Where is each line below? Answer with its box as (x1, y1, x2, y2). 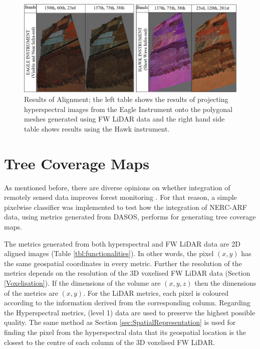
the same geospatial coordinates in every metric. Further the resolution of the (4, 258, 242, 268)
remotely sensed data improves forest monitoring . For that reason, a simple (4, 192, 237, 202)
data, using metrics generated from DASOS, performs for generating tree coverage (4, 211, 256, 222)
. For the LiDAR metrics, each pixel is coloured (83, 287, 229, 298)
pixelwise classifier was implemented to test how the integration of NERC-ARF (4, 201, 247, 212)
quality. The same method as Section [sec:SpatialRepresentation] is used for (4, 317, 236, 327)
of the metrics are (4, 287, 58, 298)
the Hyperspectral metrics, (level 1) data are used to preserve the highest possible (4, 307, 255, 317)
